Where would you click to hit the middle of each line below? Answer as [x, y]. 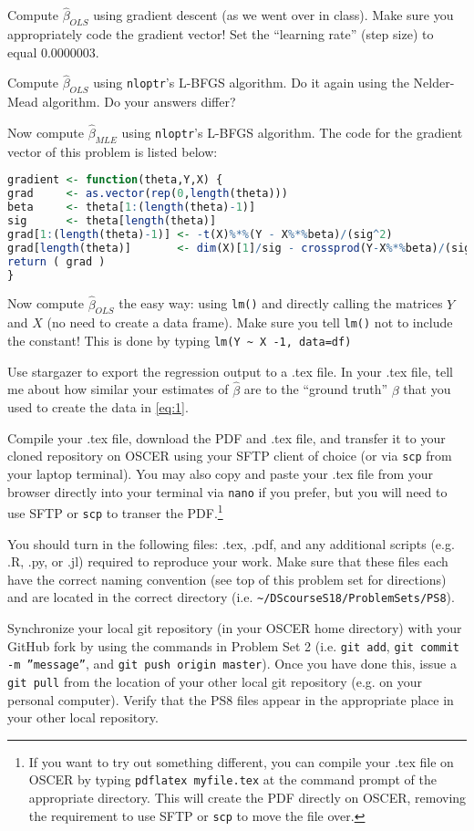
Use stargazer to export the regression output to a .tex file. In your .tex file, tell [230, 371]
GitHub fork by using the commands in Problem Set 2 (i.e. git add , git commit [233, 645]
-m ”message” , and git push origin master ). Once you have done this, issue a [232, 664]
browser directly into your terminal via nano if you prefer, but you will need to [227, 491]
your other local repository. [83, 717]
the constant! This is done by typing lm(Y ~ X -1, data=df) [180, 341]
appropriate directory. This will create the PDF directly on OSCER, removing [247, 797]
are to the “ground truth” [316, 389]
